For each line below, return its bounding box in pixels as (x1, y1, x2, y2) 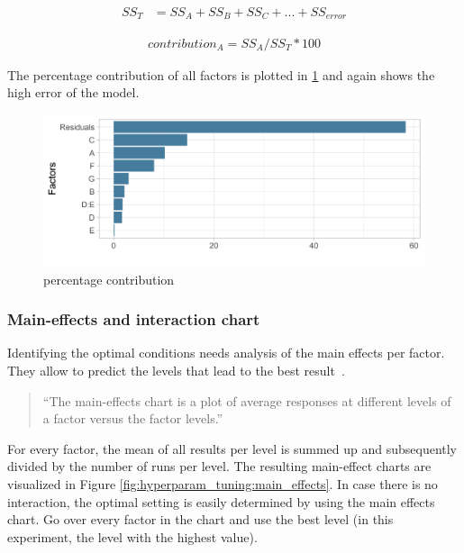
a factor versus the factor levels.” (42, 409, 223, 428)
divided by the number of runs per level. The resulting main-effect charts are (7, 457, 432, 476)
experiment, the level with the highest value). (7, 527, 258, 546)
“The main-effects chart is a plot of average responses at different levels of (42, 391, 451, 410)
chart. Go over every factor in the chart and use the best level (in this (7, 510, 394, 529)
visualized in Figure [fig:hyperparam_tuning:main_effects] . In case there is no (7, 475, 438, 494)
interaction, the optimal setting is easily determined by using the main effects (7, 492, 435, 511)
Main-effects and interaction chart (7, 308, 260, 331)
